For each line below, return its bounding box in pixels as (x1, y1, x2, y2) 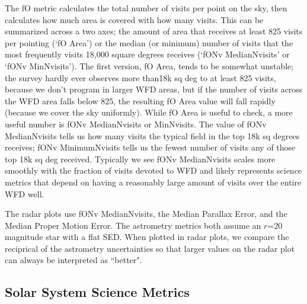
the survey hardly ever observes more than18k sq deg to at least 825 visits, (5, 71, 276, 84)
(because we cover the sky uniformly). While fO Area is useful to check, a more (5, 106, 293, 119)
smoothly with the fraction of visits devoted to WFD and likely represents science (5, 164, 302, 177)
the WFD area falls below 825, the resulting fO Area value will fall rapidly (5, 94, 276, 107)
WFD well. (5, 187, 44, 200)
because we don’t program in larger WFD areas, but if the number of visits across (5, 83, 303, 95)
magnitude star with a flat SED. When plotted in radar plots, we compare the (5, 231, 289, 243)
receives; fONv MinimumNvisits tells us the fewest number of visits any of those (5, 141, 296, 153)
